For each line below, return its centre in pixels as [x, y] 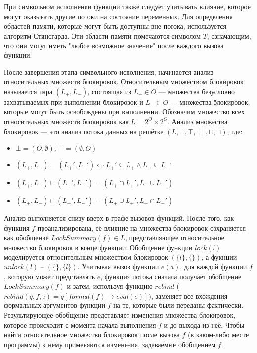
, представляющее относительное [175, 237]
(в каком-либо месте [218, 334]
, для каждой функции [214, 267]
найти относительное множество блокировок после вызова [92, 334]
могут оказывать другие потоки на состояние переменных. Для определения [118, 16]
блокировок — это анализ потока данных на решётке [84, 131]
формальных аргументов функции [55, 305]
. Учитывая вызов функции [118, 267]
